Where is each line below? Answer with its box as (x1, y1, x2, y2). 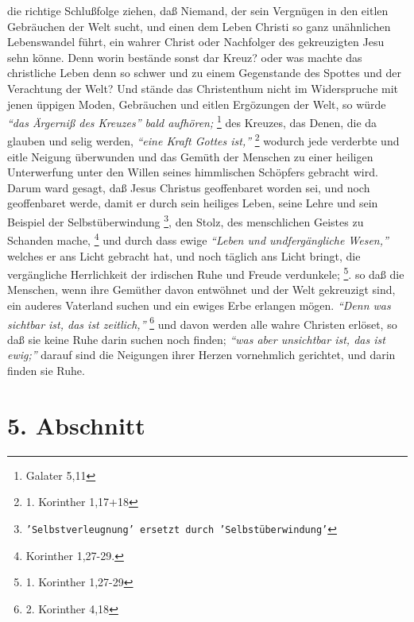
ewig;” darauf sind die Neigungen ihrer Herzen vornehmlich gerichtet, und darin (7, 346, 396, 363)
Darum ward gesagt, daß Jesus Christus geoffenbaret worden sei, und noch (7, 179, 370, 195)
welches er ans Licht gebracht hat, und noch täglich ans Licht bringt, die (7, 247, 361, 264)
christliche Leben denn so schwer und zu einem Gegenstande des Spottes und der (7, 64, 401, 81)
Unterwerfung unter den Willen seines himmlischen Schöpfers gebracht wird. (7, 164, 378, 180)
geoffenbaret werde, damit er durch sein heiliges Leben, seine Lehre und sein (7, 195, 378, 211)
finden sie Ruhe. (7, 362, 85, 378)
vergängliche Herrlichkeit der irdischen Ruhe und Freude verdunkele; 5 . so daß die (7, 264, 404, 282)
